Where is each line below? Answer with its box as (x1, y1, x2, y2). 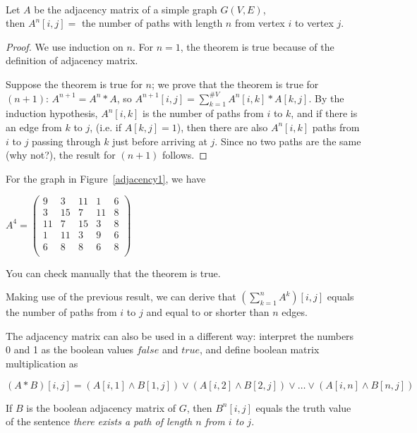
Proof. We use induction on (6, 39, 123, 54)
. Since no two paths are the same (214, 133, 361, 148)
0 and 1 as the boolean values (6, 342, 133, 357)
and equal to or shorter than (146, 305, 270, 319)
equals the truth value (255, 400, 351, 415)
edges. (282, 305, 308, 319)
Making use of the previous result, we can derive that (6, 289, 236, 304)
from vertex (234, 16, 285, 30)
